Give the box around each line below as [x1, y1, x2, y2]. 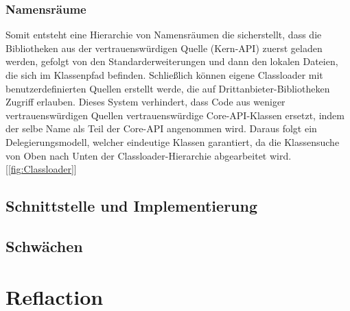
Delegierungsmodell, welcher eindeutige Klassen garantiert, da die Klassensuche [5, 134, 340, 149]
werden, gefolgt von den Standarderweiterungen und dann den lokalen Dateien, [5, 54, 338, 69]
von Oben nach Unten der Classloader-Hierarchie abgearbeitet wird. [5, 148, 292, 162]
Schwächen [5, 235, 83, 256]
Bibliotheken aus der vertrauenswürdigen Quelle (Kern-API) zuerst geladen [5, 40, 323, 55]
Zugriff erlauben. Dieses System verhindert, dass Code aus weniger [5, 95, 285, 109]
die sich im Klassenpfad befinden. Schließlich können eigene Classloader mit [5, 68, 323, 82]
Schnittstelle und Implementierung [5, 195, 257, 216]
